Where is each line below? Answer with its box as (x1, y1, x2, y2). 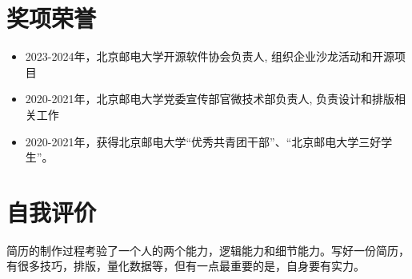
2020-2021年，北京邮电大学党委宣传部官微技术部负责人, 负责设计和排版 (25, 90, 395, 107)
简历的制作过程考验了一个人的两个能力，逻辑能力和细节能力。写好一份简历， (6, 241, 410, 258)
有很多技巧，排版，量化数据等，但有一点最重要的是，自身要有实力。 (6, 257, 365, 274)
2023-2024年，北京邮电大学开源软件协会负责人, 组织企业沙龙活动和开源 (25, 48, 395, 65)
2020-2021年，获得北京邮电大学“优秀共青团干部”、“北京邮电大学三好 (25, 133, 382, 149)
